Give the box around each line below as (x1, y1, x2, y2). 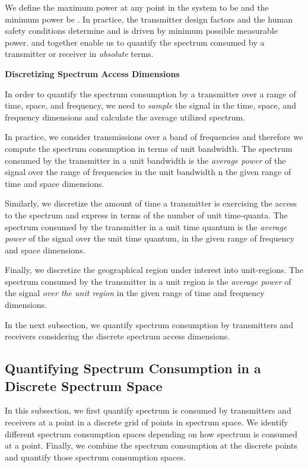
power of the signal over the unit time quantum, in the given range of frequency (5, 232, 295, 244)
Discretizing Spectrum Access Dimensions (5, 67, 180, 80)
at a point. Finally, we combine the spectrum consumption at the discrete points (5, 439, 297, 452)
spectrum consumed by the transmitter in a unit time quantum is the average (5, 220, 287, 233)
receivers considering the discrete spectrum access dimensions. (5, 330, 230, 342)
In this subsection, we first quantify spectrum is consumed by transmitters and (5, 404, 291, 417)
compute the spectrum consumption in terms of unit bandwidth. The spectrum (5, 142, 293, 154)
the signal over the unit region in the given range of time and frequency (5, 287, 265, 299)
